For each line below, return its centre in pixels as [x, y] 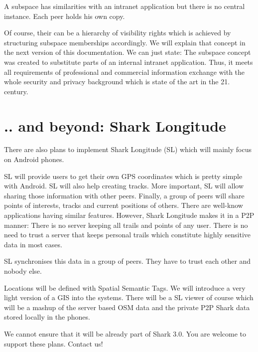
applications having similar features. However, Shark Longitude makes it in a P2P [129, 215]
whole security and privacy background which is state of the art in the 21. [117, 82]
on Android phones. [34, 159]
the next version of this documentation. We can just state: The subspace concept [128, 52]
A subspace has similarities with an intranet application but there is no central [125, 6]
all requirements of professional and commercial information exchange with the [125, 72]
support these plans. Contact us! [54, 343]
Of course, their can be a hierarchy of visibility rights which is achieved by [118, 33]
